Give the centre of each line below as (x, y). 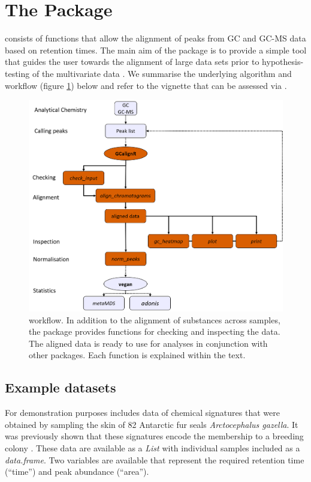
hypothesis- (283, 62)
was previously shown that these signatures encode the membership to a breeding (154, 436)
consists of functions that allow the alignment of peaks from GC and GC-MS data (155, 38)
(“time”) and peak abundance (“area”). (77, 471)
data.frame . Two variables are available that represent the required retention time (155, 459)
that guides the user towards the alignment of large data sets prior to (132, 62)
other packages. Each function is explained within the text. (137, 355)
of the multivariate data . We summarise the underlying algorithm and (162, 73)
